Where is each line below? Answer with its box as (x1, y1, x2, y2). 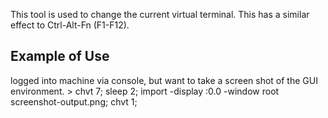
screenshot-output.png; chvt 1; (10, 95, 138, 108)
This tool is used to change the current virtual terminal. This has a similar (10, 9, 310, 20)
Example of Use (10, 48, 110, 65)
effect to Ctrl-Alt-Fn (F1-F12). (10, 19, 130, 31)
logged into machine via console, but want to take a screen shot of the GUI (10, 74, 318, 86)
